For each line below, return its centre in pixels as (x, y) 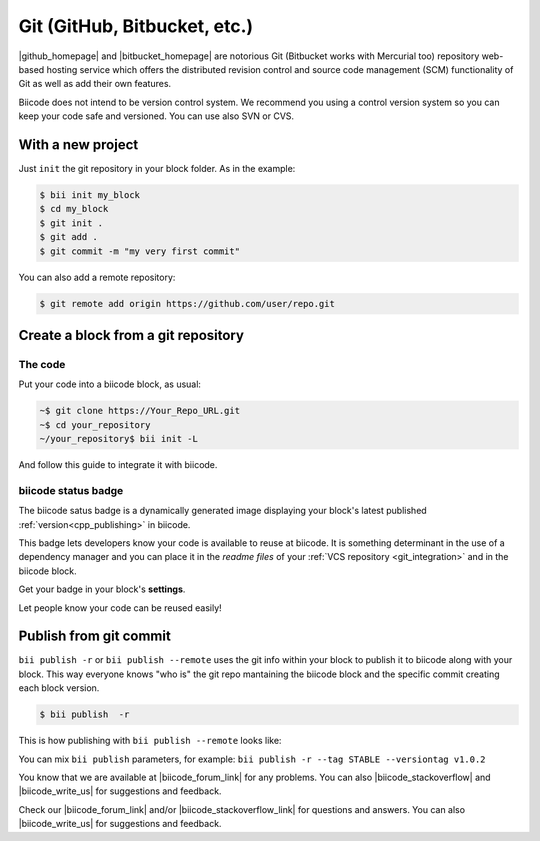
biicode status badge (71, 490)
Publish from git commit (95, 636)
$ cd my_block (74, 209)
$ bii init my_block (89, 195)
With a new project (78, 144)
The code (42, 364)
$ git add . (69, 237)
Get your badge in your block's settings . (102, 589)
